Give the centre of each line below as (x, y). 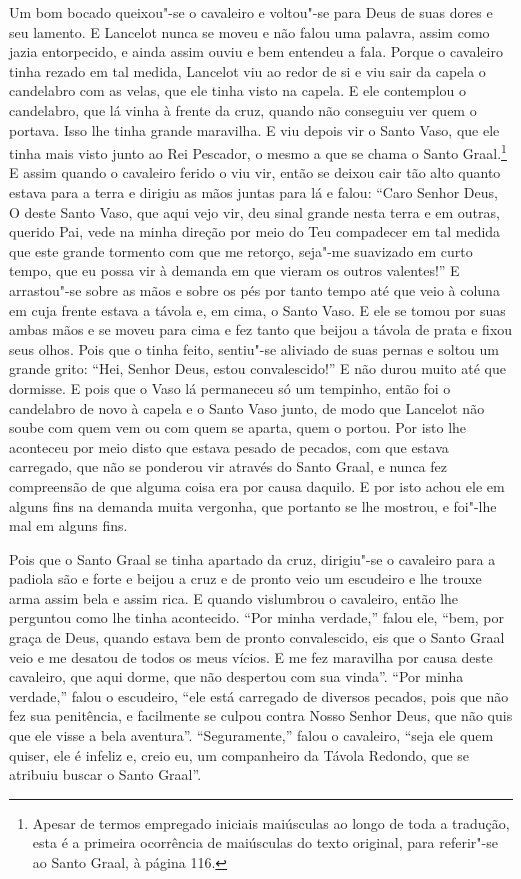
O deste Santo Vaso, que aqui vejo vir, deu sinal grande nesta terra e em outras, (254, 211)
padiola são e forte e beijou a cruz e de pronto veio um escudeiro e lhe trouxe (245, 578)
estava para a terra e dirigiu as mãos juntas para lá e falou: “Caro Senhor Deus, (253, 192)
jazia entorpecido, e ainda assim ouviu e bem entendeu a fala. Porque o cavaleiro (256, 51)
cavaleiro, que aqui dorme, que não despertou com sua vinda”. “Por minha (236, 676)
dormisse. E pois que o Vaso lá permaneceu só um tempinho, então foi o (230, 387)
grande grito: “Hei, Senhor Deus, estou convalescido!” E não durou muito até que (257, 368)
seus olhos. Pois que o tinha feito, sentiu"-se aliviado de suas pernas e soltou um (254, 348)
